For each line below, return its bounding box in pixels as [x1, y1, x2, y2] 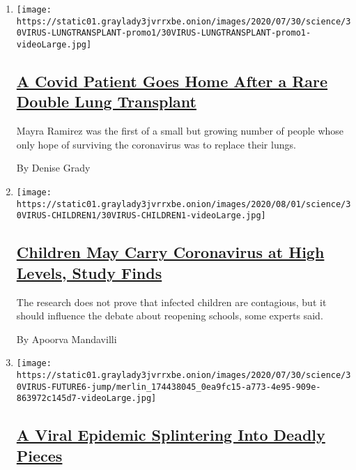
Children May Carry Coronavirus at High [16, 241, 325, 263]
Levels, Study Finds [16, 261, 162, 283]
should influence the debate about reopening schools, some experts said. [16, 308, 323, 323]
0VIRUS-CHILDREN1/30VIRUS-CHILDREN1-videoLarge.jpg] [16, 211, 266, 221]
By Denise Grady [16, 160, 91, 175]
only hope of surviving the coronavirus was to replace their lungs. [16, 137, 296, 151]
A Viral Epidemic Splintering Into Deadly [16, 424, 325, 446]
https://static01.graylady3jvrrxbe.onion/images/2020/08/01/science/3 [16, 199, 351, 209]
